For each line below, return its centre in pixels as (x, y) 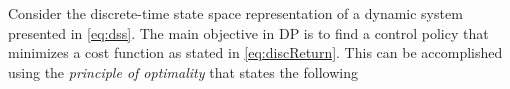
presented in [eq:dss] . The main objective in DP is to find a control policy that (248, 32)
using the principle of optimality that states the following (183, 71)
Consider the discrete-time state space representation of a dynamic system (235, 13)
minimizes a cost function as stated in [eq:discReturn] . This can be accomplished (255, 52)
